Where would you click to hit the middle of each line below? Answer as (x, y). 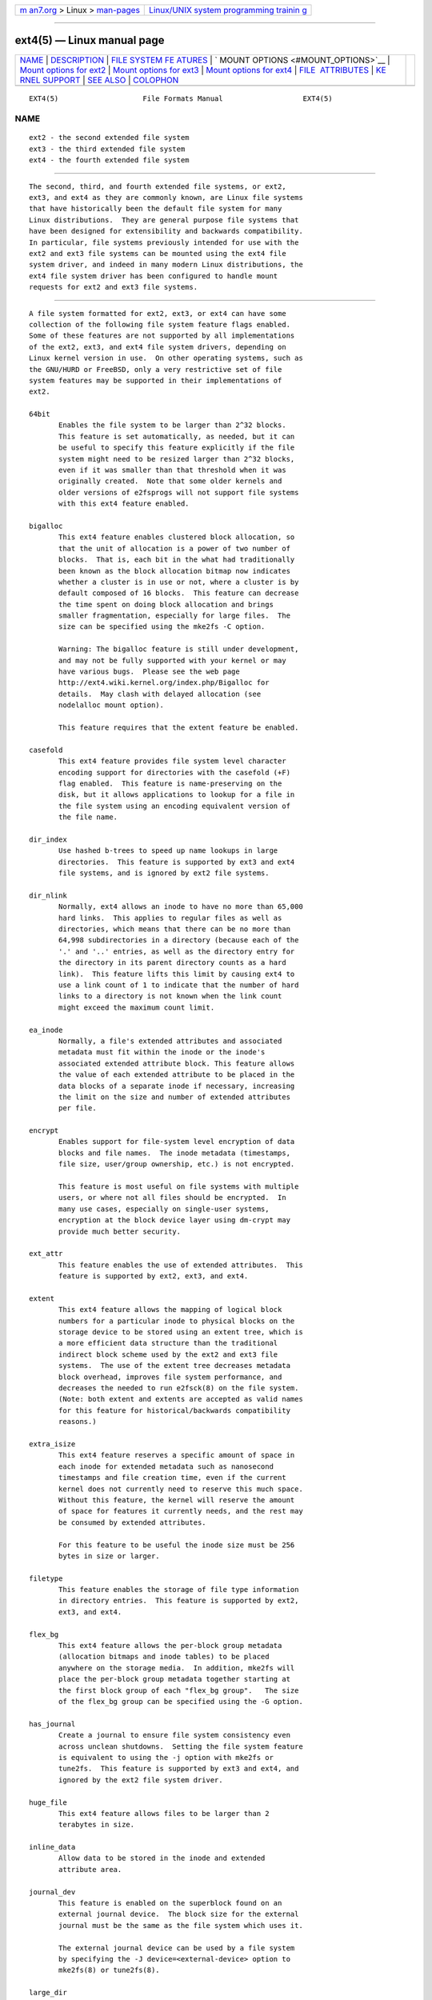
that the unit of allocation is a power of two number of (175, 548)
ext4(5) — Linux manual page (90, 40)
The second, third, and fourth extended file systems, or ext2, (158, 186)
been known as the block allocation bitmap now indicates (175, 571)
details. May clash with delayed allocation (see (160, 694)
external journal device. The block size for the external (179, 1914)
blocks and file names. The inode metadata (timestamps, (175, 1153)
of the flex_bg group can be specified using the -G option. (181, 1701)
